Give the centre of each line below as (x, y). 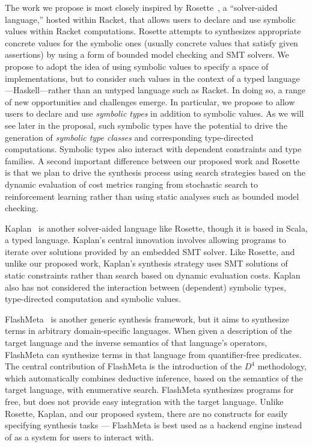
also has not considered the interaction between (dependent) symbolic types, (145, 287)
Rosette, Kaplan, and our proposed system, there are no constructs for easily (146, 413)
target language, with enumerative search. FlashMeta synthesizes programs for (149, 390)
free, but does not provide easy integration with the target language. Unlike (144, 401)
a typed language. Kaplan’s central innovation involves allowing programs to (145, 240)
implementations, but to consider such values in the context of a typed (135, 78)
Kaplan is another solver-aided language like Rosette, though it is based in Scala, (156, 228)
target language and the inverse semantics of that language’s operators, (136, 343)
